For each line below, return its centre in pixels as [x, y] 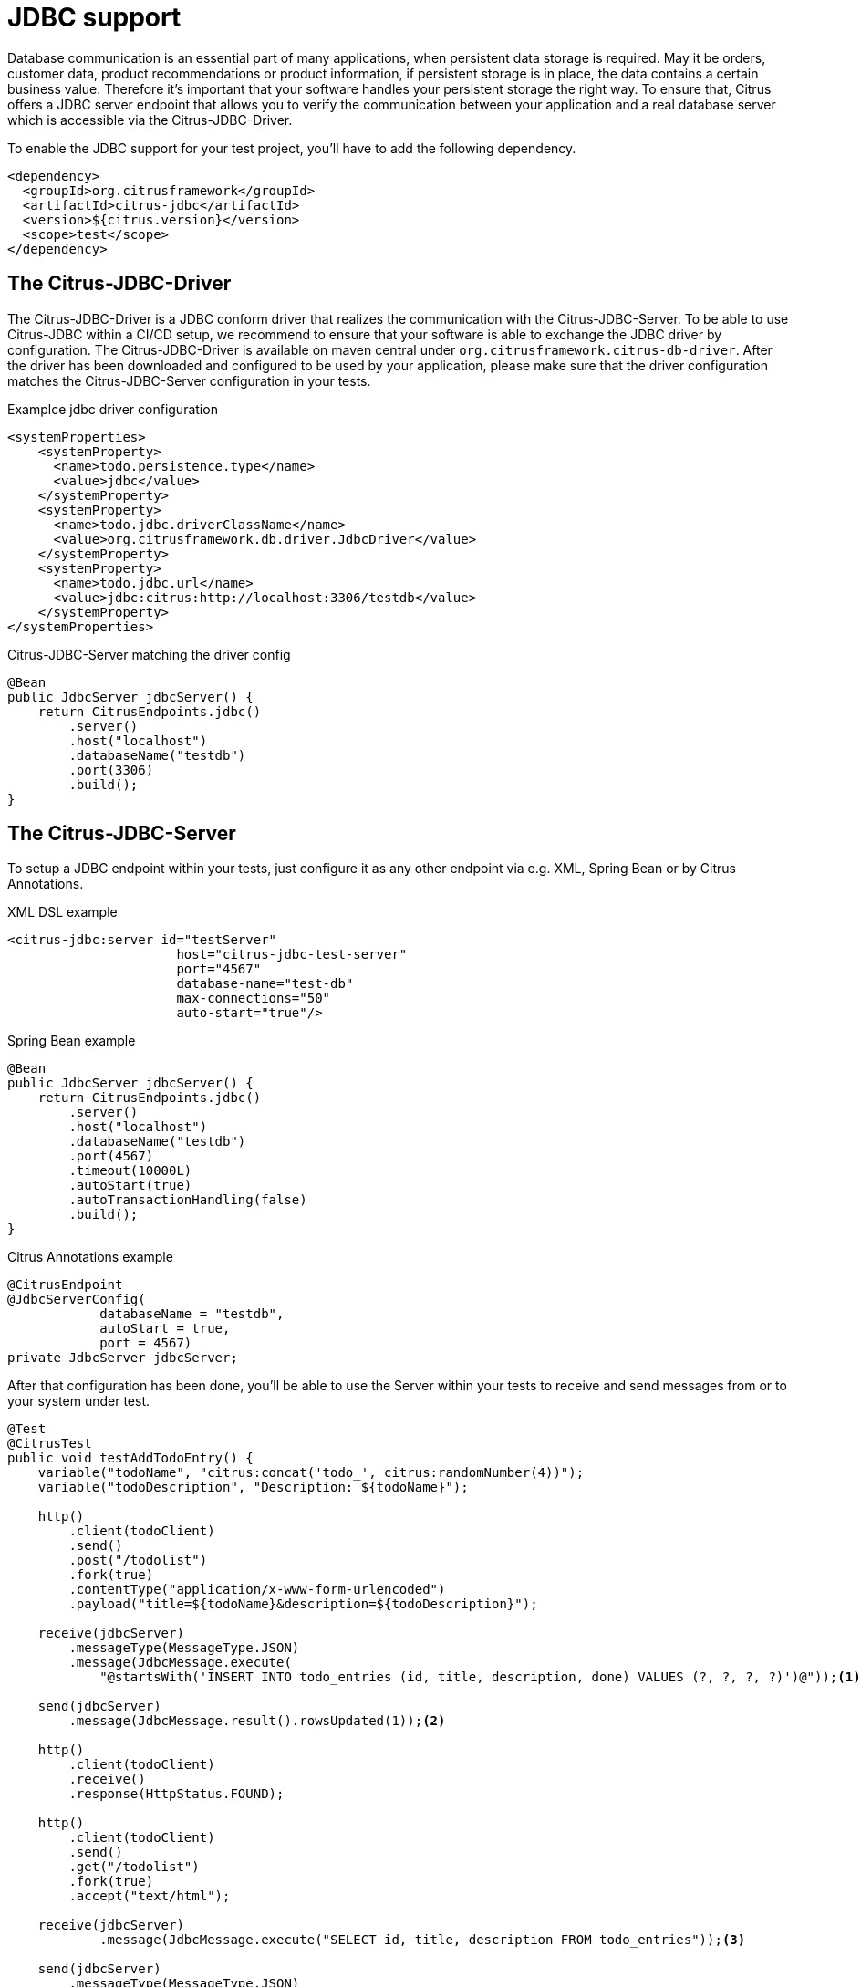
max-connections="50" [254, 999]
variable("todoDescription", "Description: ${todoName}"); [253, 1488]
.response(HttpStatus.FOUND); [176, 1794]
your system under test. [79, 1401]
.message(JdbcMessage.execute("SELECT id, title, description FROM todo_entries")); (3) [423, 1940]
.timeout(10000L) [130, 1171]
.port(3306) [111, 770]
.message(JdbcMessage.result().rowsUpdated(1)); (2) [257, 1721]
